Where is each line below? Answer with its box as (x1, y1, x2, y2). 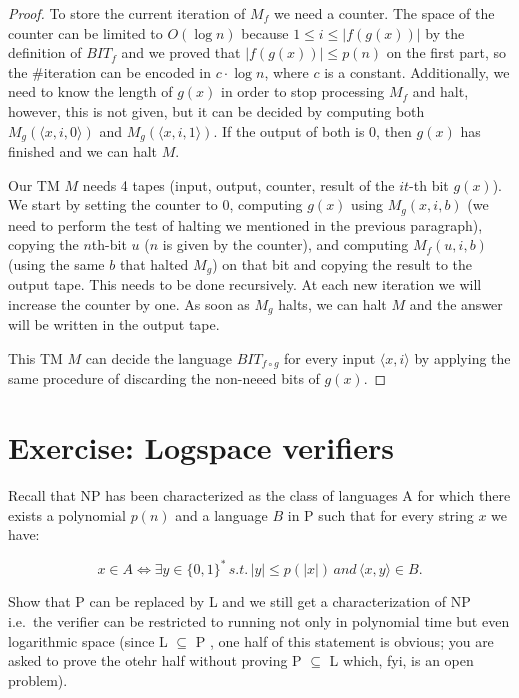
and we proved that (121, 42, 241, 63)
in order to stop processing (221, 81, 385, 102)
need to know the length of (8, 81, 173, 102)
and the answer (409, 293, 503, 314)
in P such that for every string (287, 504, 474, 525)
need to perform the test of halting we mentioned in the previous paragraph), (8, 214, 483, 235)
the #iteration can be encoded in (8, 61, 212, 82)
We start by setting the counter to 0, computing (8, 194, 303, 215)
